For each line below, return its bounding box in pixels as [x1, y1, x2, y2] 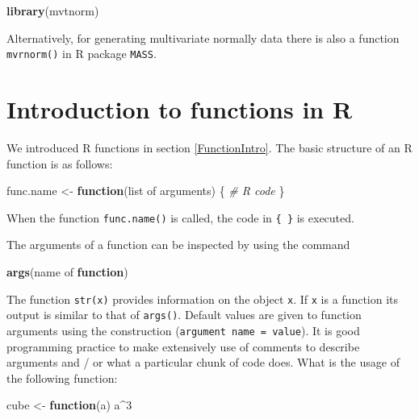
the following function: [6, 369, 118, 386]
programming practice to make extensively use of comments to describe [6, 338, 360, 355]
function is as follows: [6, 155, 113, 172]
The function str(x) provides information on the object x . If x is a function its [6, 290, 399, 307]
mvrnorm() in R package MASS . [6, 45, 157, 62]
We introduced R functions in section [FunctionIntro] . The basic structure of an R [6, 139, 413, 156]
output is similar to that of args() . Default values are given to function [6, 306, 362, 323]
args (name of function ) [6, 263, 128, 280]
